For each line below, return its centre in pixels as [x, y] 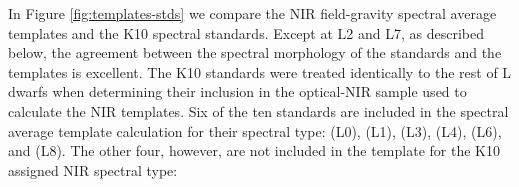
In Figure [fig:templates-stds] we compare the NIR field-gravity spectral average [252, 13]
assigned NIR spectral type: [93, 169]
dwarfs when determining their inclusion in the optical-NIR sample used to [237, 91]
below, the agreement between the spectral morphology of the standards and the [255, 52]
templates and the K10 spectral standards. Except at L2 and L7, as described [246, 32]
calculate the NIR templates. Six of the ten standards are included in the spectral [258, 110]
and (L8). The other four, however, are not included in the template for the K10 [254, 150]
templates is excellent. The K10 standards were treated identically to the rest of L [260, 71]
